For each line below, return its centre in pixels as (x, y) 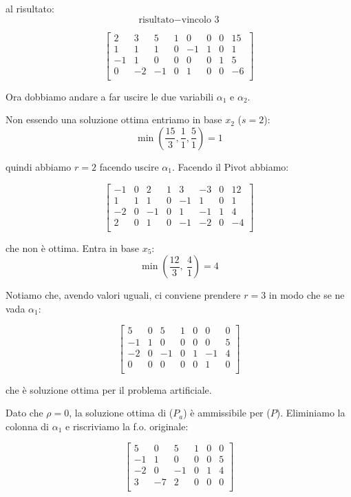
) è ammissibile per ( (227, 413)
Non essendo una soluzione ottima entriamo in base (114, 119)
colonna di (28, 426)
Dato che (24, 413)
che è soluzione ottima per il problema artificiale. (109, 389)
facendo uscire (129, 166)
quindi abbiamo (39, 166)
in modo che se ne (307, 295)
